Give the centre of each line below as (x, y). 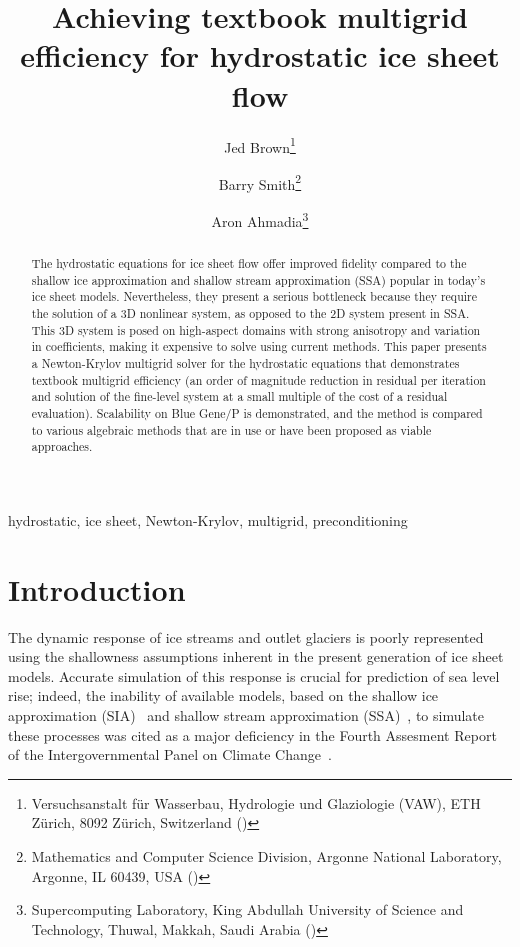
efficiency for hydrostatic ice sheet (260, 55)
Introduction (97, 588)
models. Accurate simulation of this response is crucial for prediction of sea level (254, 675)
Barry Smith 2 (260, 182)
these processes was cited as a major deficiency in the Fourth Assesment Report (252, 734)
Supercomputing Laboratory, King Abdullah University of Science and (247, 909)
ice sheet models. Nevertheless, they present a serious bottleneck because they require (254, 296)
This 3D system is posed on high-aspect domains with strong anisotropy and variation (256, 329)
